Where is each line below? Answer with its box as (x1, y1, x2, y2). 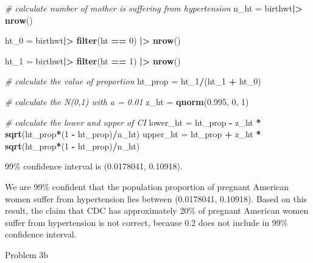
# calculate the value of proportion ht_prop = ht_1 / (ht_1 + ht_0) (5, 75, 261, 87)
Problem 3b (5, 248, 49, 261)
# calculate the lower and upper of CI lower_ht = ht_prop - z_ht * (5, 115, 261, 128)
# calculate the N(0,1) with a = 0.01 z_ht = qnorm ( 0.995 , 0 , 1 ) (5, 95, 249, 108)
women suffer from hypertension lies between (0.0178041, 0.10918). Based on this (5, 192, 308, 205)
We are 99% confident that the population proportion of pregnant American (5, 180, 289, 193)
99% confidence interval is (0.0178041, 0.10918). (5, 160, 183, 172)
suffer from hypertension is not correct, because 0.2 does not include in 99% (5, 216, 288, 228)
